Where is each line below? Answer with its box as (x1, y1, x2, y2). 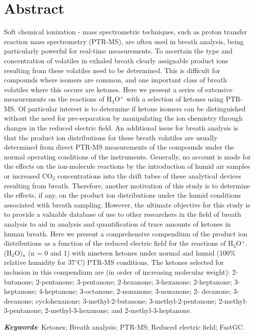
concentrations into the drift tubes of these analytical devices (57, 171, 241, 181)
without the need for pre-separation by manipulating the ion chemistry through (4, 113, 243, 123)
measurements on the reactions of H (4, 94, 112, 104)
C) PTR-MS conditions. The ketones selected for (77, 257, 224, 267)
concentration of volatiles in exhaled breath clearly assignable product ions (4, 55, 229, 65)
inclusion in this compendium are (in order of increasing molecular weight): (4, 266, 230, 277)
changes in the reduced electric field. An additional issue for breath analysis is (4, 123, 238, 133)
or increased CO (4, 171, 52, 181)
